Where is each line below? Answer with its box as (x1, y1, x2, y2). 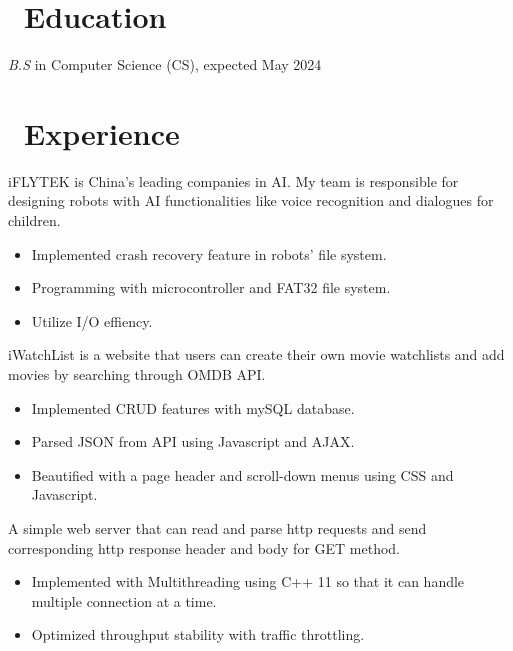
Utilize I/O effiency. (31, 310, 153, 331)
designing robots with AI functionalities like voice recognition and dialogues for (8, 190, 494, 211)
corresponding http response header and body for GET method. (8, 537, 400, 558)
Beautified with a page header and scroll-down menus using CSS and (31, 464, 454, 485)
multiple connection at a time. (31, 590, 217, 611)
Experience (24, 112, 180, 153)
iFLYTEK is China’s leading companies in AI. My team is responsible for (8, 170, 459, 191)
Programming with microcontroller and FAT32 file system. (31, 277, 391, 298)
